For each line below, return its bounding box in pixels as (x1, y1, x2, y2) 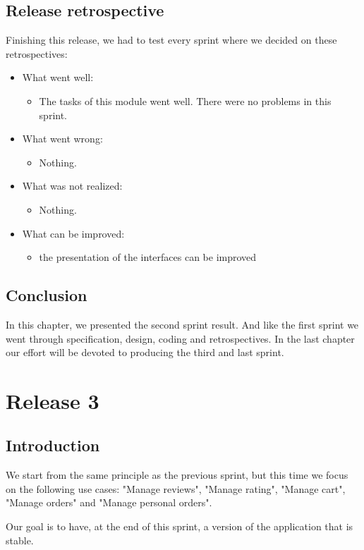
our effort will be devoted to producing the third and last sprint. (6, 345, 284, 360)
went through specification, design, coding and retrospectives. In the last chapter (6, 331, 355, 346)
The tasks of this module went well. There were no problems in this (39, 93, 332, 108)
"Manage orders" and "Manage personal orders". (6, 495, 212, 510)
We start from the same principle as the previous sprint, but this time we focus (6, 468, 348, 482)
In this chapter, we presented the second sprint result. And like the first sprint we (6, 317, 359, 331)
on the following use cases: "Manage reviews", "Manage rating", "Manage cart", (6, 481, 346, 496)
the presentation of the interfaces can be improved (39, 250, 257, 264)
